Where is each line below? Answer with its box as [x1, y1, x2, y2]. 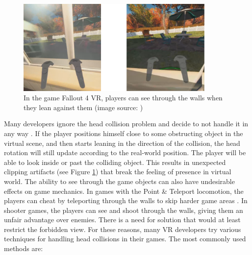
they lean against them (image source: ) [24, 102, 143, 112]
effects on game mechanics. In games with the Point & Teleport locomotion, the [4, 185, 244, 196]
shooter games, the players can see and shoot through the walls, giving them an [4, 205, 243, 215]
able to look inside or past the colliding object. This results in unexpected [4, 157, 226, 167]
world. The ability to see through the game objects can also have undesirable [4, 176, 235, 186]
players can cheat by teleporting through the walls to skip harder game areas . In [4, 195, 248, 206]
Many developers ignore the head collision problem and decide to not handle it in [4, 118, 249, 129]
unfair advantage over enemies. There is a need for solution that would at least [4, 214, 241, 225]
